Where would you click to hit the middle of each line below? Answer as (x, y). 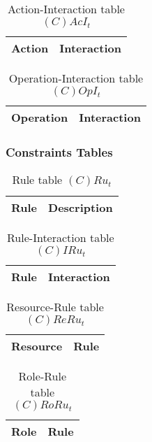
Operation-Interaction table (76, 78)
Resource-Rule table (55, 307)
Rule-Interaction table (61, 238)
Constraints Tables (59, 151)
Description (81, 208)
